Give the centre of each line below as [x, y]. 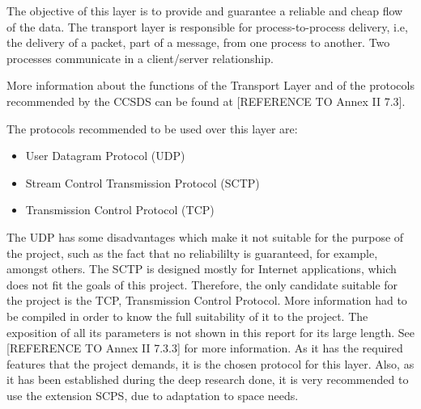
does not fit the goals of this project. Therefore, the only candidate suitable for [202, 284]
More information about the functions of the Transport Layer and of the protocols [210, 85]
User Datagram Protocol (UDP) [105, 156]
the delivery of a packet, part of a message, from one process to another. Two [198, 42]
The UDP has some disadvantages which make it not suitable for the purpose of [205, 236]
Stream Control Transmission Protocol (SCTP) [142, 182]
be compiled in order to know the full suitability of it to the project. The [187, 316]
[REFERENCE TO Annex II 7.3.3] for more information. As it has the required [205, 348]
